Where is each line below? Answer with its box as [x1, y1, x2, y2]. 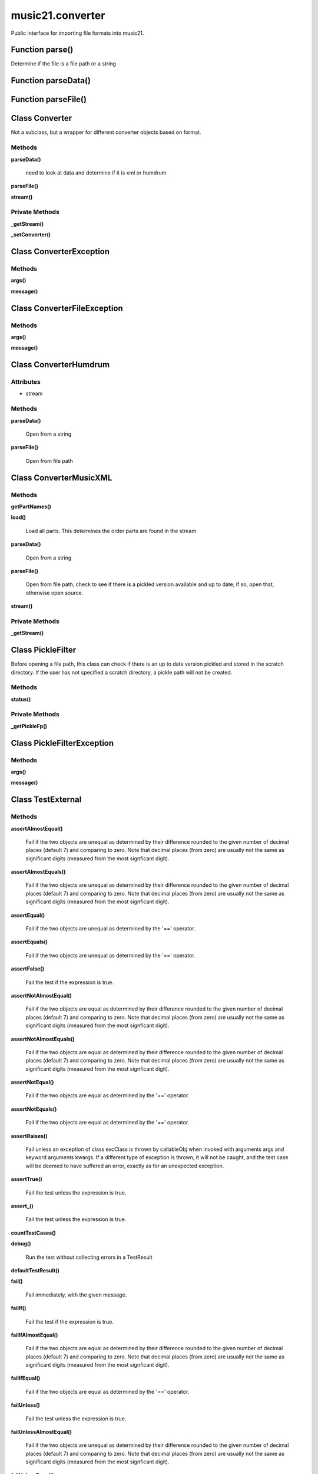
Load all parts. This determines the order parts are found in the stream [25, 527, 197, 534]
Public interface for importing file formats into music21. [11, 29, 144, 37]
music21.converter [11, 9, 105, 22]
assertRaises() [11, 1132, 48, 1139]
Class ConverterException [11, 246, 110, 256]
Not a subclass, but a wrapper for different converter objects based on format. [11, 129, 201, 136]
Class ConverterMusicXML [11, 472, 112, 483]
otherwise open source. [25, 589, 84, 596]
